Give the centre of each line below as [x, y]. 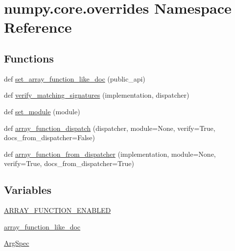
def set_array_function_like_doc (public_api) [75, 78]
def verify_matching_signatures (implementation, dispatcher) [97, 95]
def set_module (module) [42, 111]
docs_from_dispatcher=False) [50, 137]
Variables [28, 190]
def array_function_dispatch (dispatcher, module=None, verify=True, [110, 128]
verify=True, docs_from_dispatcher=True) [69, 163]
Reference [38, 27]
